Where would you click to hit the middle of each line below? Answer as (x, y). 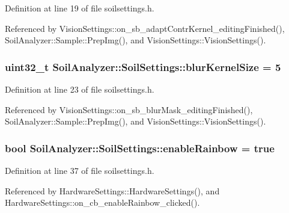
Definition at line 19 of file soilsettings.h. (80, 8)
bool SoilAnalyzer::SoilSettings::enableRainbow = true (140, 148)
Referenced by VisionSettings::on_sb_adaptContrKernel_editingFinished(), (145, 28)
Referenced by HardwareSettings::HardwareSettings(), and (112, 190)
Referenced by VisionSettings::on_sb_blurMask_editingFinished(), (129, 109)
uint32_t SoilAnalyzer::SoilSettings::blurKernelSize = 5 (143, 66)
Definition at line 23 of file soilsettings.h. (80, 89)
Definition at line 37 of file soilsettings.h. (80, 170)
